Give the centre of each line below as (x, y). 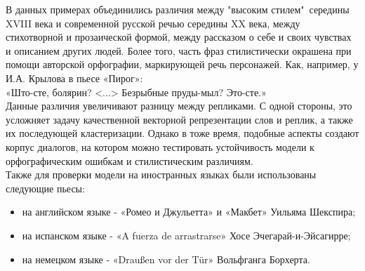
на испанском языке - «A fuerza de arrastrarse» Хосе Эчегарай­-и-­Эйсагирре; (186, 235)
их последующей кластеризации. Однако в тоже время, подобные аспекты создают (182, 133)
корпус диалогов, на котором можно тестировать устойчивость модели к (160, 146)
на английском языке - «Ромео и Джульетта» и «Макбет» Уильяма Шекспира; (189, 212)
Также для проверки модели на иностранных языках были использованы (161, 174)
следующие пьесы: (45, 188)
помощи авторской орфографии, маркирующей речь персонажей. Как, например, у (182, 64)
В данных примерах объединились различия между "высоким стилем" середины (178, 9)
